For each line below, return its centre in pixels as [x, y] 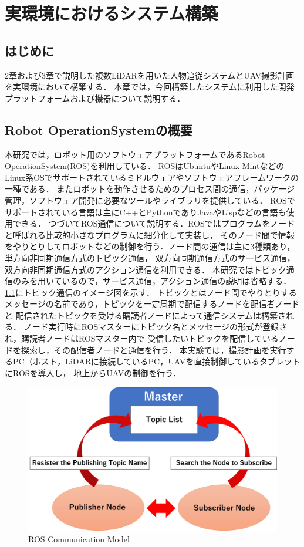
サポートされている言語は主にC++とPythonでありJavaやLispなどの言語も [146, 212]
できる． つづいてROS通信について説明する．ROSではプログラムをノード [154, 223]
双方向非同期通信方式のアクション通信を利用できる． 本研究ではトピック [146, 269]
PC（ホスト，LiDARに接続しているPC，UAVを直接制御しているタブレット [156, 361]
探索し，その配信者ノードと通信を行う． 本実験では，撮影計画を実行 [153, 350]
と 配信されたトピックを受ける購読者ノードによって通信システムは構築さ [146, 315]
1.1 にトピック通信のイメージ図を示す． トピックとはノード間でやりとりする [151, 292]
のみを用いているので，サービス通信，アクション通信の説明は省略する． [152, 281]
